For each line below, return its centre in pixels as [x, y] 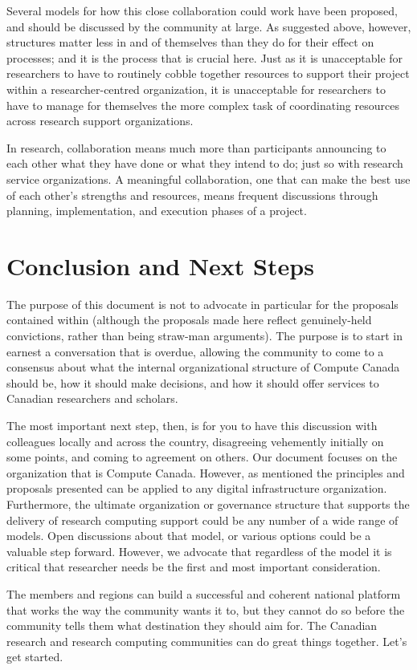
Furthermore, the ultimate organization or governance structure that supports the [208, 504]
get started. [35, 657]
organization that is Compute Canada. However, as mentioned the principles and [206, 472]
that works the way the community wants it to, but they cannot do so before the [206, 609]
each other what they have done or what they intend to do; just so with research [205, 163]
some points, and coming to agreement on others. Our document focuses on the [202, 457]
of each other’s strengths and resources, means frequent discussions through [192, 195]
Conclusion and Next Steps [160, 265]
